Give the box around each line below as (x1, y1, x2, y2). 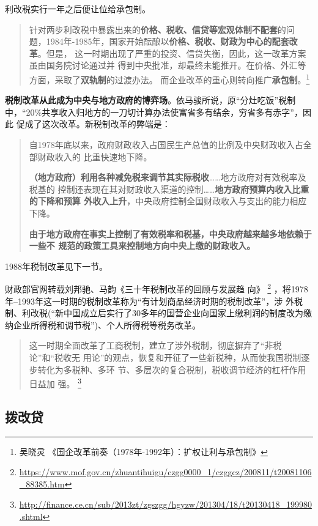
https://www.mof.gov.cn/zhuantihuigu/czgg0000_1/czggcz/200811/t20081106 (19, 465, 312, 478)
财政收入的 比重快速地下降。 (37, 150, 152, 163)
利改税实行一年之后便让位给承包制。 (5, 2, 150, 15)
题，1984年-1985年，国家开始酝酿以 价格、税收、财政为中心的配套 (29, 35, 289, 48)
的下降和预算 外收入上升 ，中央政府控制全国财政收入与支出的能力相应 (29, 194, 307, 207)
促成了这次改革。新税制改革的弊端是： (16, 117, 171, 130)
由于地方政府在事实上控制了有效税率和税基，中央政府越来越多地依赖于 (29, 227, 312, 240)
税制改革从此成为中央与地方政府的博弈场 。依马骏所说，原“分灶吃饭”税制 (5, 94, 296, 106)
